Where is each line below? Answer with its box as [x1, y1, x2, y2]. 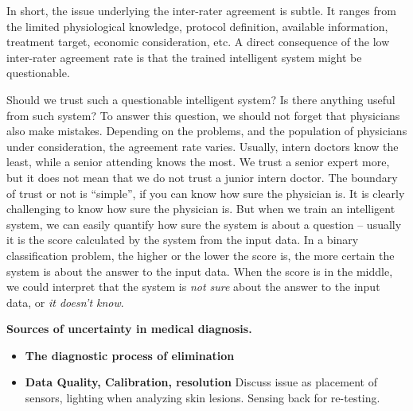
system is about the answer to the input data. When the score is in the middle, [6, 262, 393, 279]
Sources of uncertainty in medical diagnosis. [6, 320, 252, 337]
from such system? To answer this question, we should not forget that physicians [6, 107, 400, 123]
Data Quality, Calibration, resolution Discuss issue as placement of [25, 374, 377, 390]
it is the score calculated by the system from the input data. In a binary [6, 231, 359, 248]
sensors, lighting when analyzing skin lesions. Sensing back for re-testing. [25, 390, 380, 406]
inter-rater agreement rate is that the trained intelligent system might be [6, 48, 362, 65]
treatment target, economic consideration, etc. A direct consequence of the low [6, 33, 390, 50]
